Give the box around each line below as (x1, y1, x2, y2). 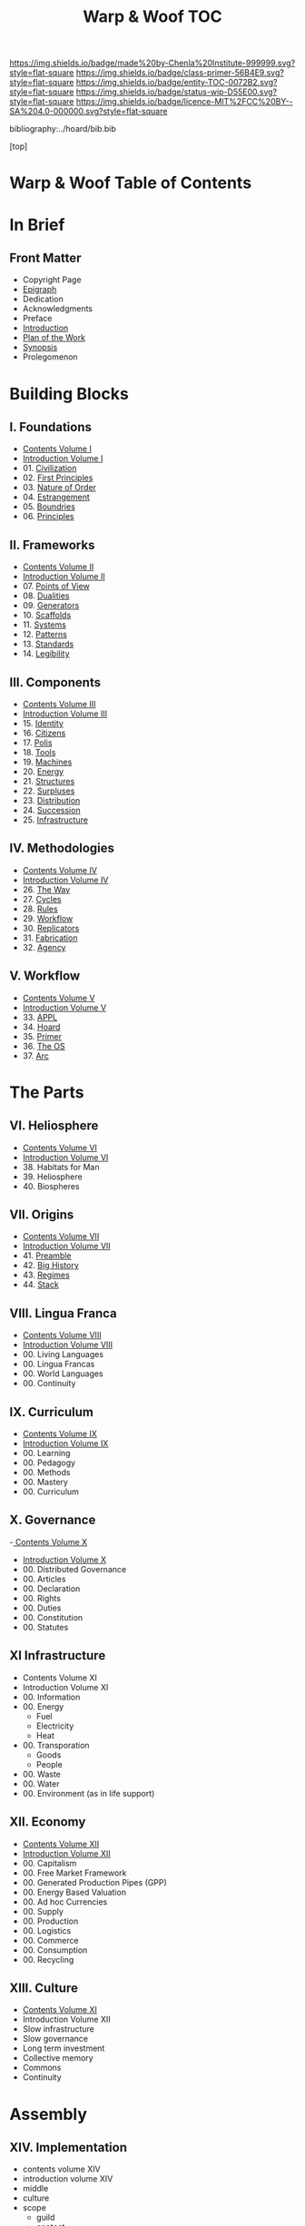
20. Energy (22, 766, 64, 777)
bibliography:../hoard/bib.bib (9, 123, 116, 134)
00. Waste (22, 1768, 62, 1779)
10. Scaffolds (22, 610, 72, 621)
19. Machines (22, 756, 73, 767)
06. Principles (22, 511, 74, 522)
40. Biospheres (22, 1180, 80, 1191)
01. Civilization (22, 463, 77, 474)
